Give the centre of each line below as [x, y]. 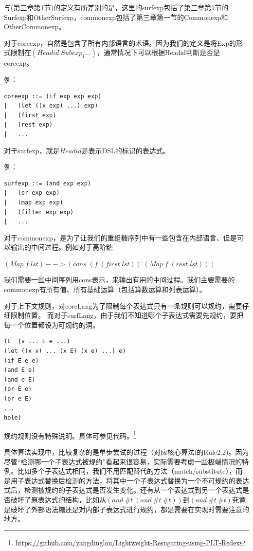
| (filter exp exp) [39, 212]
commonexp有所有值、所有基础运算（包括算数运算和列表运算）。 [105, 289]
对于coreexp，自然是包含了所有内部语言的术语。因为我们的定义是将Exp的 [120, 43]
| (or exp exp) [32, 193]
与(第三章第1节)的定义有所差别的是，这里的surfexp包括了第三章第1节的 [116, 7]
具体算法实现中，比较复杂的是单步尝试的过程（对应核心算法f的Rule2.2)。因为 [126, 452]
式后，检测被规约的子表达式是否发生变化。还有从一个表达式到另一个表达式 [123, 490]
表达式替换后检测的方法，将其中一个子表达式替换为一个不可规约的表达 [136, 480]
